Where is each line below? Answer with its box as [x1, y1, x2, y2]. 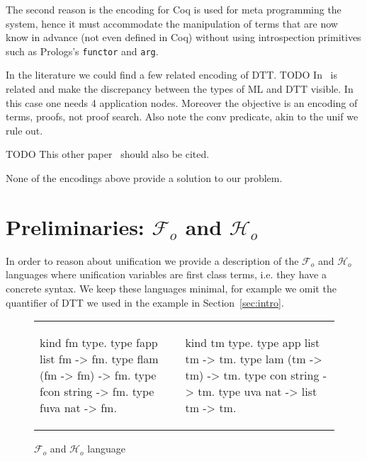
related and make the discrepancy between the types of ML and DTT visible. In [6, 81, 354, 96]
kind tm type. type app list [185, 334, 320, 351]
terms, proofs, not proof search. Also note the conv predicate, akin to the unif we [6, 109, 358, 124]
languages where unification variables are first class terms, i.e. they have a [6, 267, 327, 282]
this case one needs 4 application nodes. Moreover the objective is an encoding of [6, 95, 358, 110]
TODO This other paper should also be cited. [6, 147, 210, 161]
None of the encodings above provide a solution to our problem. [6, 171, 283, 185]
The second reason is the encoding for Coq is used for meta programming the [6, 2, 341, 16]
